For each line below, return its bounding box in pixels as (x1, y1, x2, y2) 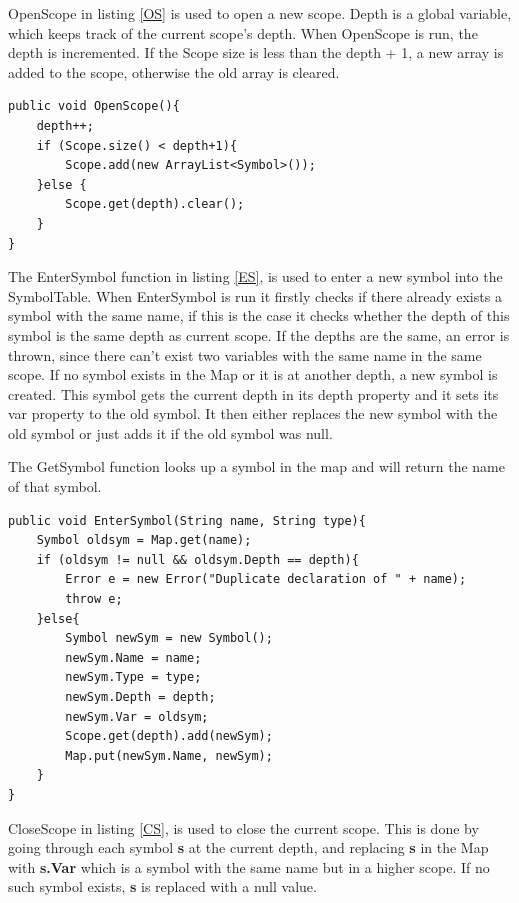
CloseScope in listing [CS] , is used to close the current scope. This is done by (8, 817, 479, 838)
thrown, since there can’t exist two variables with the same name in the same (8, 344, 482, 365)
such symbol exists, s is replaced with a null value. (8, 876, 317, 897)
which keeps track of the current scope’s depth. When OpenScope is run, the (8, 22, 478, 43)
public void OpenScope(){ (8, 99, 180, 114)
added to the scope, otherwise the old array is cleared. (8, 61, 340, 82)
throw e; (65, 592, 123, 607)
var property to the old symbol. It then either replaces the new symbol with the (8, 403, 498, 424)
